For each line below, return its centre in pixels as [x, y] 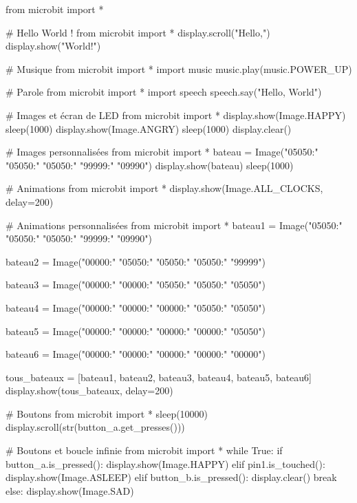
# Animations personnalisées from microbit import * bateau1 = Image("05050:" [174, 225]
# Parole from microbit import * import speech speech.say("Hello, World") [164, 92]
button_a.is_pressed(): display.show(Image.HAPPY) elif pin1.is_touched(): [165, 463]
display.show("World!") [53, 46]
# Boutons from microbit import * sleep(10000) [107, 413]
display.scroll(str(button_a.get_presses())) [95, 427]
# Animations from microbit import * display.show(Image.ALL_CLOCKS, [164, 188]
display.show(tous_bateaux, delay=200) [89, 390]
